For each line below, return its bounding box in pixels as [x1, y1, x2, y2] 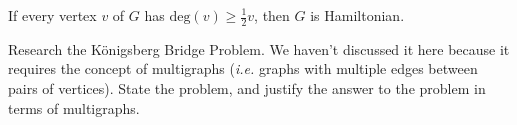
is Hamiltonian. [310, 5, 405, 25]
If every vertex [8, 5, 97, 25]
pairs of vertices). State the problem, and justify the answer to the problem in [8, 78, 486, 99]
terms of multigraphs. [8, 97, 140, 118]
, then [254, 5, 290, 25]
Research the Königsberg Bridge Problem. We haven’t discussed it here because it [8, 38, 510, 59]
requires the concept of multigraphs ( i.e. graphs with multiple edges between [8, 58, 478, 79]
